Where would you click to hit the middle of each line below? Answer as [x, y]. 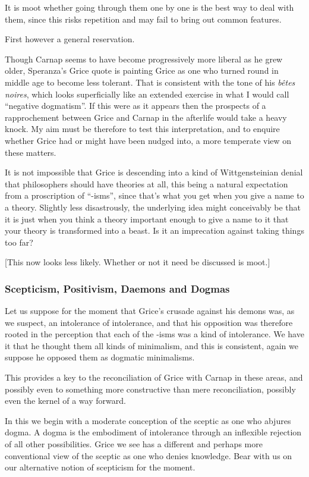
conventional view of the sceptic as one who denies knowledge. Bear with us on [149, 455]
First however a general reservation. [70, 39]
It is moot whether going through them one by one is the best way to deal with [149, 7]
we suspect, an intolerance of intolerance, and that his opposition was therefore [149, 322]
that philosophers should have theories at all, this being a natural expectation [146, 183]
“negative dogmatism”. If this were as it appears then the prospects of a [135, 106]
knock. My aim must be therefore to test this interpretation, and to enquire [142, 129]
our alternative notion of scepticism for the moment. [100, 467]
